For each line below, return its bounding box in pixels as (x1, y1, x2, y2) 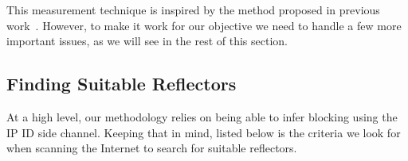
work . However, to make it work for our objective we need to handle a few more (6, 17, 402, 33)
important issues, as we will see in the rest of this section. (6, 33, 288, 49)
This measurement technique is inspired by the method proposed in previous (6, 2, 380, 17)
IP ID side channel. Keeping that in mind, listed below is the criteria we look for (6, 124, 401, 140)
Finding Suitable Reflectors (6, 71, 237, 96)
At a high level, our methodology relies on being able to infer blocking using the (6, 108, 398, 125)
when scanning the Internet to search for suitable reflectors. (6, 140, 297, 156)
